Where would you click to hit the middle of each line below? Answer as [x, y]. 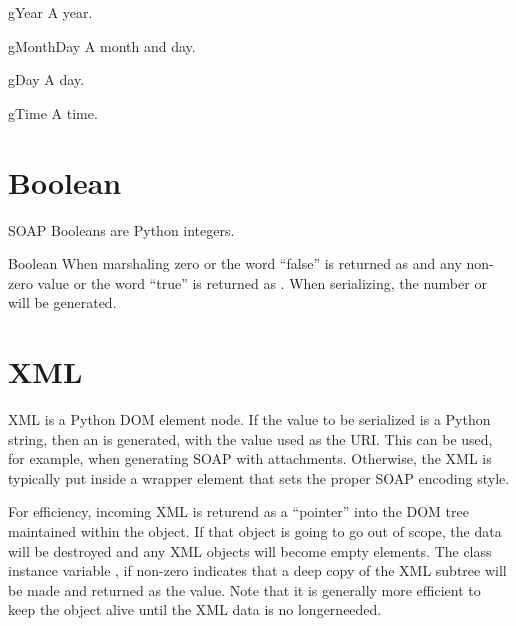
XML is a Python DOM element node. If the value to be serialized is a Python [249, 419]
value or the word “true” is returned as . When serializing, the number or [262, 282]
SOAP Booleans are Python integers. [121, 229]
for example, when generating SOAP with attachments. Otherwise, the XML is [250, 458]
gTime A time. [53, 112]
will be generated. [62, 302]
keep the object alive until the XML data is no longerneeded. [195, 609]
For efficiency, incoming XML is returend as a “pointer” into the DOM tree [238, 511]
